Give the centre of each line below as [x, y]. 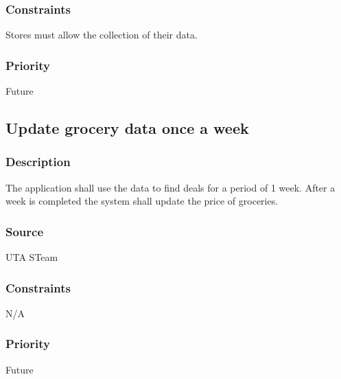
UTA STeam [32, 257]
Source [25, 231]
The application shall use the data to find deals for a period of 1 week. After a [170, 187]
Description [38, 162]
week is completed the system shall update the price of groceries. [142, 201]
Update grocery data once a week [127, 128]
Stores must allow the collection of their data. [102, 35]
